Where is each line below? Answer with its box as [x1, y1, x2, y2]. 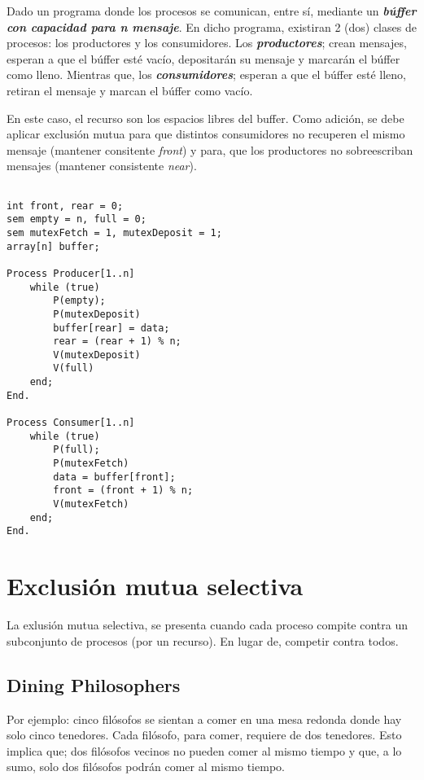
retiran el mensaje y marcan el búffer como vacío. [7, 81, 253, 99]
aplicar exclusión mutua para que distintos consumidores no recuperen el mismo [7, 125, 405, 142]
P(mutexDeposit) [53, 308, 141, 320]
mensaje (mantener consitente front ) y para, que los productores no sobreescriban [7, 141, 413, 158]
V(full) [53, 362, 94, 375]
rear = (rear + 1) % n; [53, 335, 181, 348]
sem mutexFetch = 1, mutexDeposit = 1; [7, 226, 222, 239]
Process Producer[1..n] [7, 267, 135, 279]
